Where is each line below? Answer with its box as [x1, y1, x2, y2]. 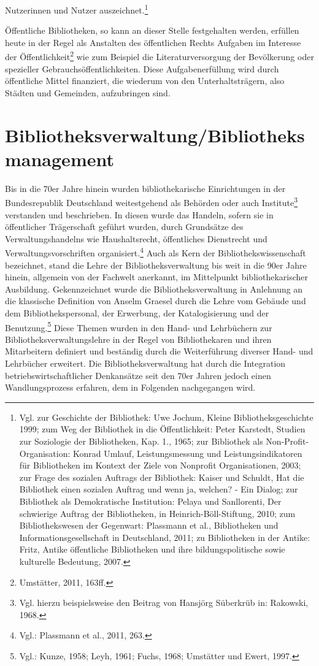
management [5, 146, 114, 171]
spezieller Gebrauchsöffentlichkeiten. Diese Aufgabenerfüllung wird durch [5, 62, 279, 75]
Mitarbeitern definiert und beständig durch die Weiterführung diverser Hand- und [5, 345, 313, 358]
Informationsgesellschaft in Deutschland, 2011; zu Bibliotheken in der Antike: [19, 530, 310, 543]
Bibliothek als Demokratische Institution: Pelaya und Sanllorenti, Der [19, 495, 282, 507]
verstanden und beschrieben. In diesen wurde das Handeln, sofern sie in [5, 208, 274, 221]
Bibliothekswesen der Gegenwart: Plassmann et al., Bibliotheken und [19, 519, 279, 532]
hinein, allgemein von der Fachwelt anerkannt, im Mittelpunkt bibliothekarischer [5, 270, 308, 283]
